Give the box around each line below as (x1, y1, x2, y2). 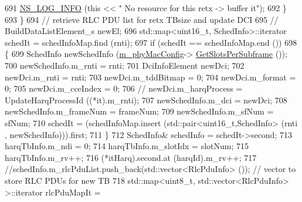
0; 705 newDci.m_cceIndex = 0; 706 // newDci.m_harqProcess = (5, 82, 243, 95)
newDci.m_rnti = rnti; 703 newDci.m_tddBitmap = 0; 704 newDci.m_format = (5, 70, 296, 83)
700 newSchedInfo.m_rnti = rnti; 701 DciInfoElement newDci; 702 (5, 59, 245, 71)
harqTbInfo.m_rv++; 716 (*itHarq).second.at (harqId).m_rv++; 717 (5, 151, 257, 163)
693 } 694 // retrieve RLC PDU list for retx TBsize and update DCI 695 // (5, 13, 279, 25)
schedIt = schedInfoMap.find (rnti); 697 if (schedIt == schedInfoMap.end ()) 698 (5, 36, 297, 48)
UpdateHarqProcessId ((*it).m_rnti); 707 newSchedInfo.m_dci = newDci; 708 (5, 93, 287, 106)
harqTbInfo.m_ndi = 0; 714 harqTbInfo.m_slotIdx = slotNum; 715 (5, 140, 249, 152)
